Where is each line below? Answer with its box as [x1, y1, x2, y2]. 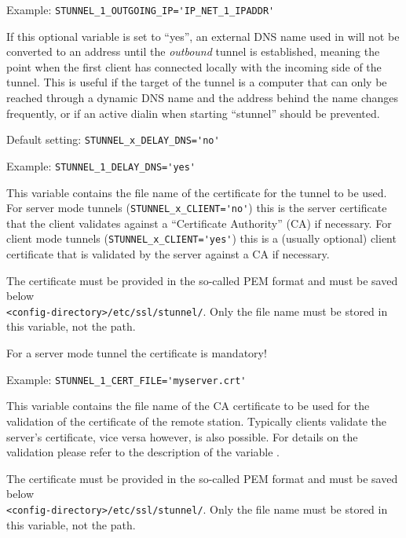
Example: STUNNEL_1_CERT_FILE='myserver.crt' [6, 371, 247, 387]
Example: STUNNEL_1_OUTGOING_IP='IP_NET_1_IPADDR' [6, 2, 275, 17]
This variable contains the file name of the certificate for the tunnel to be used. [6, 184, 387, 200]
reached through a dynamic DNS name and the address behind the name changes [6, 90, 399, 106]
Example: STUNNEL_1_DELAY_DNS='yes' [6, 157, 196, 174]
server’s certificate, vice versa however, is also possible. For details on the [6, 428, 358, 445]
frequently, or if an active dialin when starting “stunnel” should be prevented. [6, 104, 380, 121]
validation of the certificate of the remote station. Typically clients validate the [6, 412, 386, 429]
